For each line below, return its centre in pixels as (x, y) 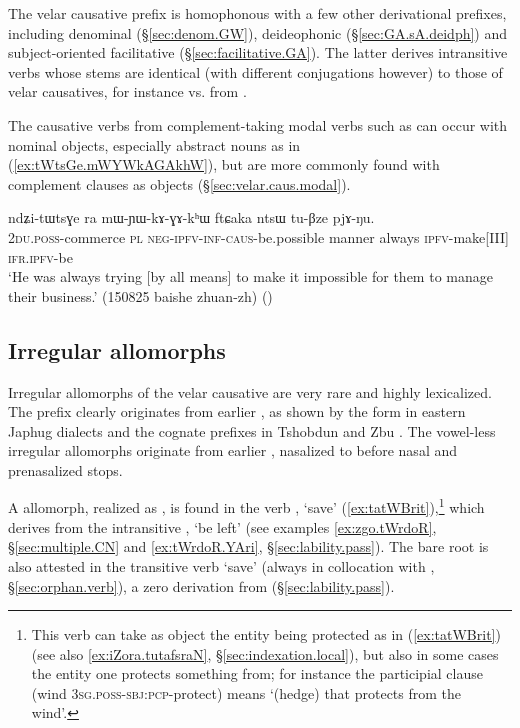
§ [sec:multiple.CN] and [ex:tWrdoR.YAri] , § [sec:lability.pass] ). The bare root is (248, 546)
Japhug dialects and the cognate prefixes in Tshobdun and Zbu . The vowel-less (252, 430)
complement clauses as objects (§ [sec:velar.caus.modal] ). (179, 183)
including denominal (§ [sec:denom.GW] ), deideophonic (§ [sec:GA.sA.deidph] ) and (258, 32)
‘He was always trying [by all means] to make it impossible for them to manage (250, 276)
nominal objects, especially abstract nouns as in (154, 144)
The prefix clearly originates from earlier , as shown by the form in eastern (237, 411)
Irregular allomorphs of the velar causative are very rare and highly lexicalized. (250, 391)
